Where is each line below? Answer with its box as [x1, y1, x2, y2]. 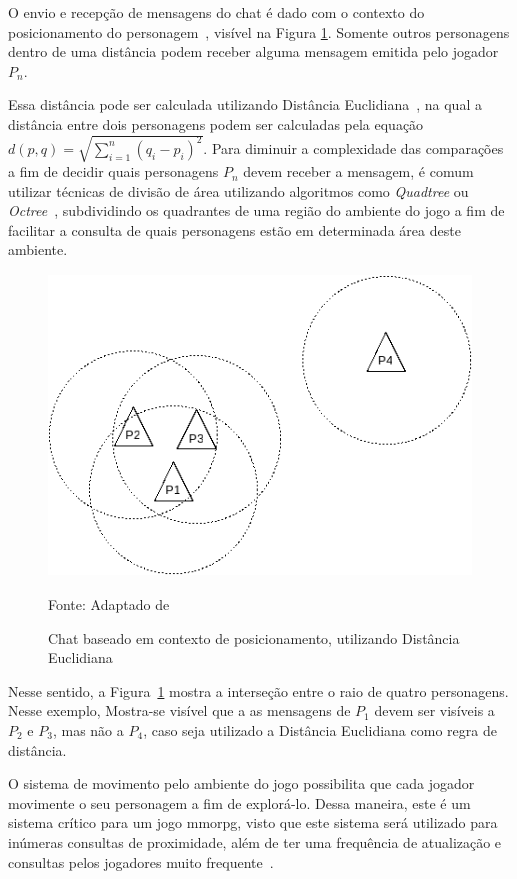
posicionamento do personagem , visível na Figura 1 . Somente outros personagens [8, 21, 510, 42]
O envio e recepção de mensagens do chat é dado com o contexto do [8, 2, 425, 22]
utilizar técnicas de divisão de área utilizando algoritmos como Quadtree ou [8, 180, 469, 201]
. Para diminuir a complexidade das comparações [203, 137, 504, 158]
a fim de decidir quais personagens [8, 161, 219, 182]
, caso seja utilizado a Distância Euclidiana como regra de [143, 720, 497, 740]
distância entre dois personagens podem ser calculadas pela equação [8, 113, 424, 134]
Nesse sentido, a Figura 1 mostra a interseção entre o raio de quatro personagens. [8, 680, 509, 701]
